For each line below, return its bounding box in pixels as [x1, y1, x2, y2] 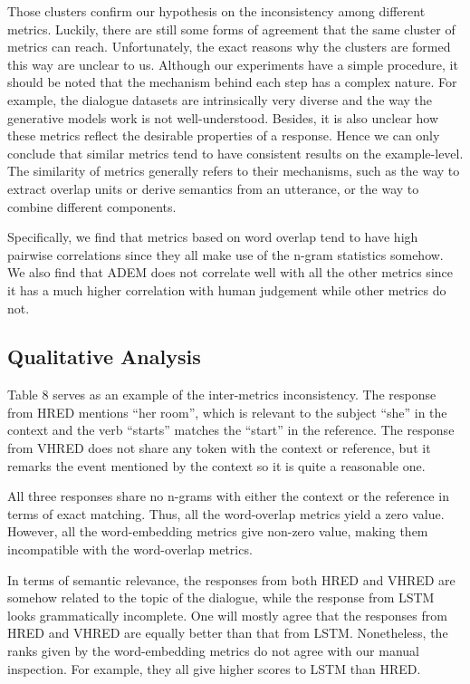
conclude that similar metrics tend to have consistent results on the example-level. [7, 143, 464, 162]
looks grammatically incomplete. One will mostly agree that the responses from [7, 605, 447, 624]
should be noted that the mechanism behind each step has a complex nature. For [7, 72, 457, 92]
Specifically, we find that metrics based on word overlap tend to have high [7, 227, 418, 246]
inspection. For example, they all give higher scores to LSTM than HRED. [7, 659, 421, 678]
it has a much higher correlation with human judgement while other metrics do [7, 280, 446, 299]
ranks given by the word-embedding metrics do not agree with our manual [7, 641, 419, 660]
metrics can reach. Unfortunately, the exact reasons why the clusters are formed [7, 37, 451, 56]
